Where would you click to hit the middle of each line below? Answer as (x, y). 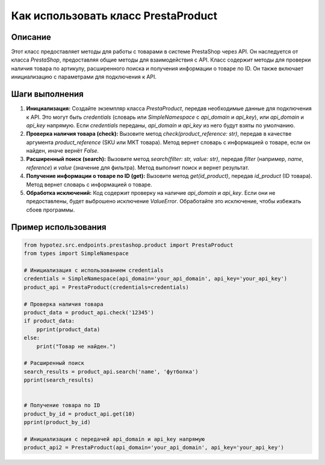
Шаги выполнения (47, 94)
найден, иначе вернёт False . (63, 151)
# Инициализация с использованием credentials (94, 270)
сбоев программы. (51, 210)
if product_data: (49, 321)
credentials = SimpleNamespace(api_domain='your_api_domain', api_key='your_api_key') (156, 279)
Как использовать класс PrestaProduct (114, 16)
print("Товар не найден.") (76, 346)
